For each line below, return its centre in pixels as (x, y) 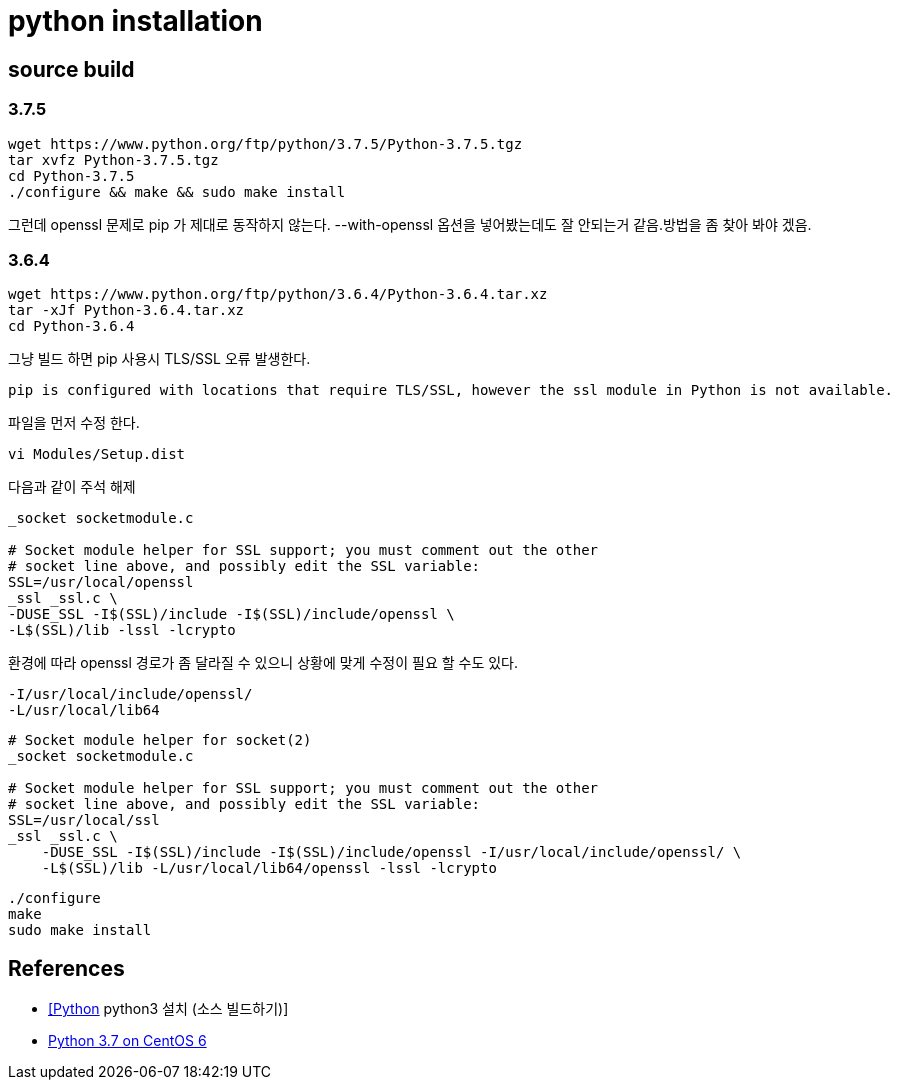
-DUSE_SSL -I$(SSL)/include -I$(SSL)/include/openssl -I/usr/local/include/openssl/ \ (391, 852)
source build (71, 69)
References (66, 968)
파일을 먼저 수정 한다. (74, 423)
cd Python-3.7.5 (71, 175)
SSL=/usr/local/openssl (101, 582)
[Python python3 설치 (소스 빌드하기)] (168, 1009)
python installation (135, 21)
